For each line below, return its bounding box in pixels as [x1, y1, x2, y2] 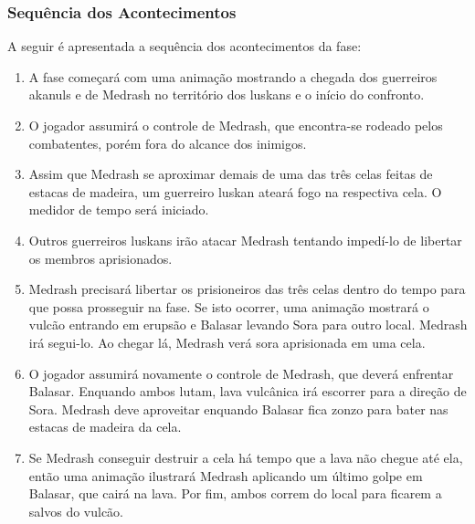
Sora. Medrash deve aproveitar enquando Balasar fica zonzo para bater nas [28, 399, 449, 418]
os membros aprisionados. [28, 248, 173, 267]
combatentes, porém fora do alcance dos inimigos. [28, 133, 307, 152]
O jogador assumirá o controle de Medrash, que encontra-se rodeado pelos [28, 116, 443, 134]
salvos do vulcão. [28, 501, 124, 520]
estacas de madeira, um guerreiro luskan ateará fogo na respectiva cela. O [28, 182, 442, 201]
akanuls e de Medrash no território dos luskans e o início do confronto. [28, 85, 425, 104]
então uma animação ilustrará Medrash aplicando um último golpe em [28, 466, 423, 485]
